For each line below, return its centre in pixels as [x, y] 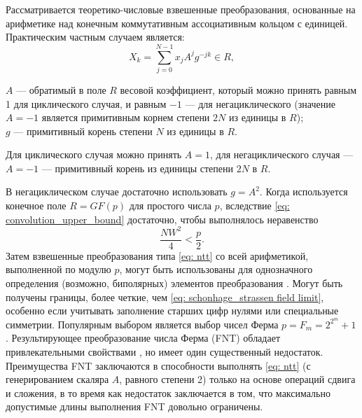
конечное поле [36, 205]
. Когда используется [304, 191]
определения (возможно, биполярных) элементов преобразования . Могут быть [174, 283]
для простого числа [170, 205]
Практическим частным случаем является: [95, 37]
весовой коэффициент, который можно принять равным [238, 89]
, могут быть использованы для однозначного [216, 269]
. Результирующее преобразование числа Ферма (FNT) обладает [143, 338]
